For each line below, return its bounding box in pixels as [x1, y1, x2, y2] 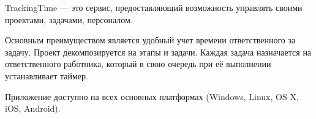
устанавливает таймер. [5, 69, 88, 82]
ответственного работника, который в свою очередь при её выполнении [5, 57, 271, 70]
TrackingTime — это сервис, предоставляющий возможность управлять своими [5, 1, 303, 13]
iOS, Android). [5, 102, 61, 115]
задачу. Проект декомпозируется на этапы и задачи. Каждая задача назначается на [5, 45, 312, 58]
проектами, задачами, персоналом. [5, 13, 133, 26]
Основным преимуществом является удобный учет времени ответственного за [5, 34, 296, 46]
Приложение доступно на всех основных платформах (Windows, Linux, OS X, [5, 90, 299, 103]
